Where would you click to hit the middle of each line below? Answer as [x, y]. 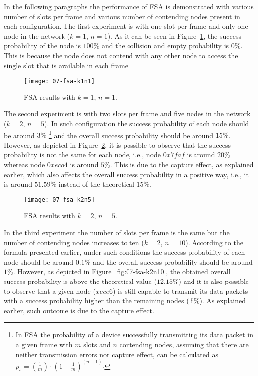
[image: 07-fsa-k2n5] [60, 200]
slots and [97, 344]
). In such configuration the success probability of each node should [147, 123]
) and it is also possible [214, 281]
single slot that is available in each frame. [67, 65]
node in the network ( [37, 36]
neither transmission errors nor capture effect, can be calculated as [117, 354]
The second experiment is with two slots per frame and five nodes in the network [127, 114]
